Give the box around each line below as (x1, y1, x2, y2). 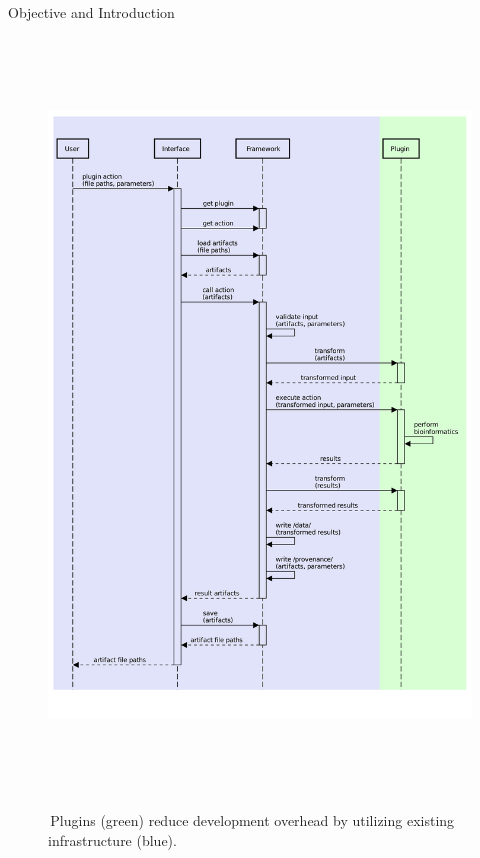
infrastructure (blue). (48, 829, 177, 850)
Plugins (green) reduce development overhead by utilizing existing (50, 810, 455, 831)
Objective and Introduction (8, 2, 175, 22)
